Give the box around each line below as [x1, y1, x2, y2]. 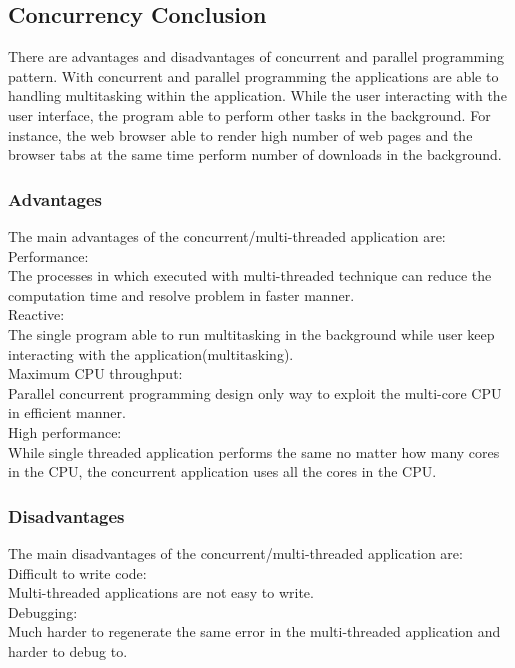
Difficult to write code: [8, 562, 147, 583]
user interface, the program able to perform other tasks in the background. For [8, 104, 491, 125]
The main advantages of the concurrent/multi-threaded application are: [8, 225, 446, 246]
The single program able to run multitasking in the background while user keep [8, 323, 495, 344]
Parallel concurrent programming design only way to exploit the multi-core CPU [8, 382, 502, 403]
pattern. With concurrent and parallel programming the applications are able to [8, 65, 499, 86]
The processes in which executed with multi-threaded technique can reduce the [8, 265, 492, 286]
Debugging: [8, 601, 78, 622]
